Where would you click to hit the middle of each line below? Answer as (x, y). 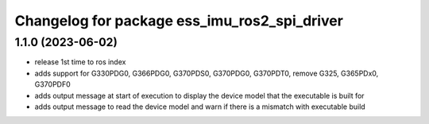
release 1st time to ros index (80, 62)
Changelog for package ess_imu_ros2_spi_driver (179, 21)
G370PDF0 (52, 84)
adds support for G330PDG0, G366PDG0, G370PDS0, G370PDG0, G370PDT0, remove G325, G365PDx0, (207, 73)
